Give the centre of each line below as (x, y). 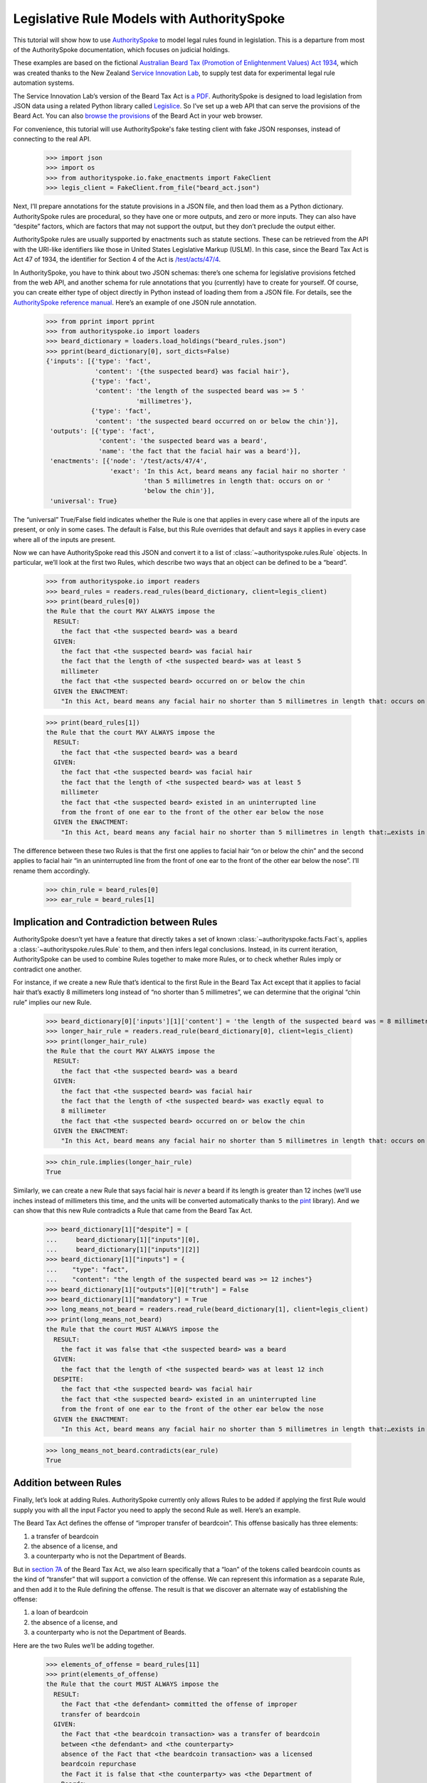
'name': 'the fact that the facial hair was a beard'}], (200, 451)
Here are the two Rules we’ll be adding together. (84, 1645)
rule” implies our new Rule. (52, 1002)
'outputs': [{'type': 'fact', (103, 431)
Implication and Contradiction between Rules (115, 923)
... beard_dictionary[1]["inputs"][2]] (123, 1249)
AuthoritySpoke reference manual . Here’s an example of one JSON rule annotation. (135, 302)
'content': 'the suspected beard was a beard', (183, 441)
